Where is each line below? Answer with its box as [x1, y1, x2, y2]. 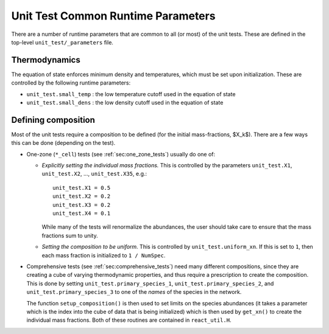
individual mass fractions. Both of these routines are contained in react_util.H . [26, 316, 232, 324]
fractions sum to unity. [41, 232, 98, 239]
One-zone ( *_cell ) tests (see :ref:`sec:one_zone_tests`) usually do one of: [26, 150, 216, 158]
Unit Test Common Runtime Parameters [11, 9, 216, 23]
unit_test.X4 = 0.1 [52, 210, 111, 217]
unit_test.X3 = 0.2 [52, 201, 111, 208]
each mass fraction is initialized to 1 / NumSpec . [41, 251, 166, 259]
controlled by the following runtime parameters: [11, 79, 131, 86]
